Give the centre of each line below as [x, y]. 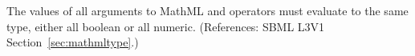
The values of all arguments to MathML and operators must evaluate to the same [207, 10]
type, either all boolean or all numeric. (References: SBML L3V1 [166, 26]
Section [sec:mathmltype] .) [73, 42]
